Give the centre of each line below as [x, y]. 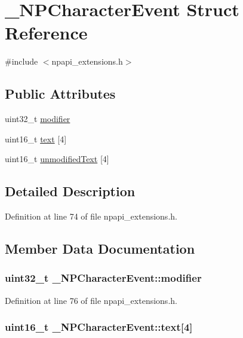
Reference [46, 33]
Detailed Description [70, 191]
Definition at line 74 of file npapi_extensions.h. [91, 216]
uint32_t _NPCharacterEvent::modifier [103, 278]
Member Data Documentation [100, 249]
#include [21, 61]
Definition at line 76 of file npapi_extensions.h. [91, 300]
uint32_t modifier [38, 119]
